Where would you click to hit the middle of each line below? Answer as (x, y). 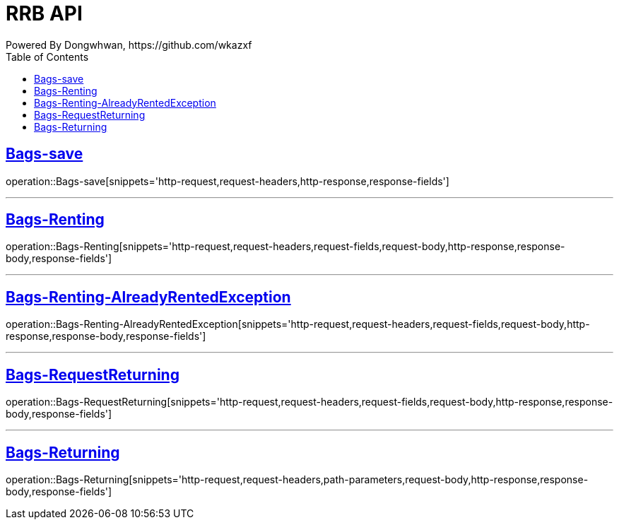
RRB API (44, 13)
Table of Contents (47, 57)
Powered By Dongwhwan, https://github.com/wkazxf (129, 45)
